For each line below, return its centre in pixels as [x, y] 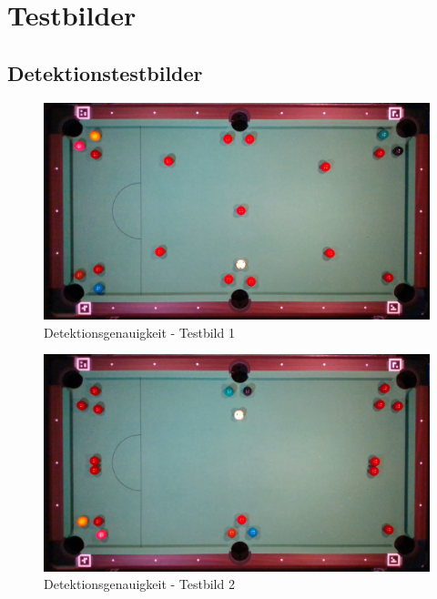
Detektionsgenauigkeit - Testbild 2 [139, 584]
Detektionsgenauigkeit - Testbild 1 [139, 332]
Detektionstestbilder [105, 72]
